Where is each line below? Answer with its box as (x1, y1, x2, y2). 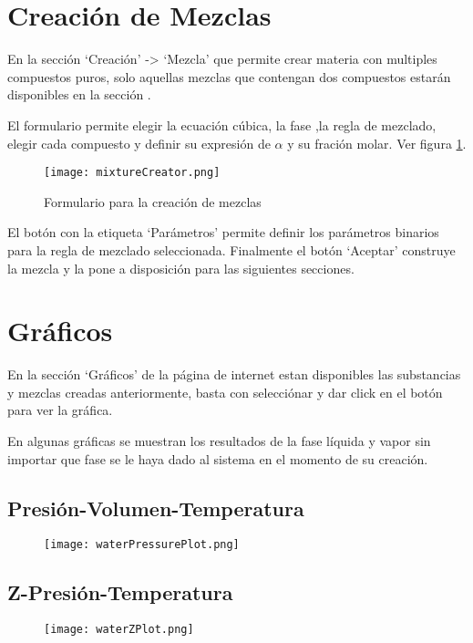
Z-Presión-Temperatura (7, 578, 233, 607)
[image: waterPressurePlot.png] (44, 538, 240, 552)
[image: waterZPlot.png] (44, 623, 194, 637)
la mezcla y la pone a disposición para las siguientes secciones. (7, 258, 355, 277)
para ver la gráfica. (7, 400, 113, 420)
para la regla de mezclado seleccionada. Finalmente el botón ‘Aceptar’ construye (7, 240, 456, 259)
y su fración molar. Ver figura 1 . (287, 133, 467, 152)
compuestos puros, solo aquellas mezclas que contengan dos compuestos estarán (7, 67, 451, 86)
